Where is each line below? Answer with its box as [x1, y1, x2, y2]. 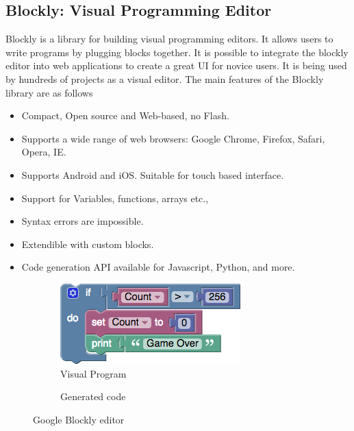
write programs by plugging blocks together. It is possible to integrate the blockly [5, 45, 349, 59]
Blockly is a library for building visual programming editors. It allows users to [5, 32, 333, 46]
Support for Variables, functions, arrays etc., [21, 190, 209, 205]
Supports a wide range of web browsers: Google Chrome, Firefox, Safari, [21, 131, 325, 145]
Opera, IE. [21, 145, 66, 159]
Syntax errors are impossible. [21, 214, 144, 228]
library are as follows [5, 85, 93, 99]
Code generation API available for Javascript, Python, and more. [21, 260, 295, 274]
